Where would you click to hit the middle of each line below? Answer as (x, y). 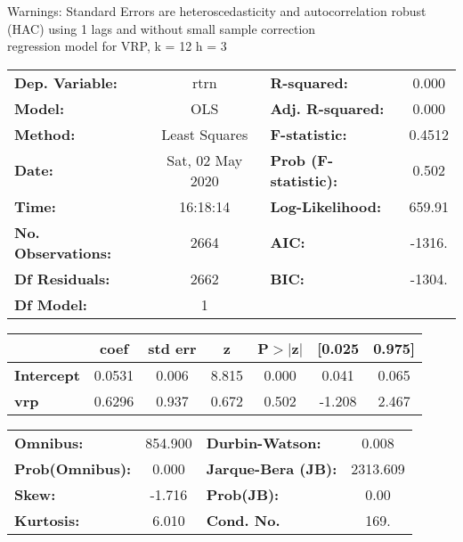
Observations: (63, 252)
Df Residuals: (62, 278)
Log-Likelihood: (326, 206)
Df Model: (51, 304)
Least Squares (205, 134)
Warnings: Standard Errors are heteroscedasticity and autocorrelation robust (217, 11)
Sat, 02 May (205, 160)
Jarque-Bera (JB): (272, 468)
